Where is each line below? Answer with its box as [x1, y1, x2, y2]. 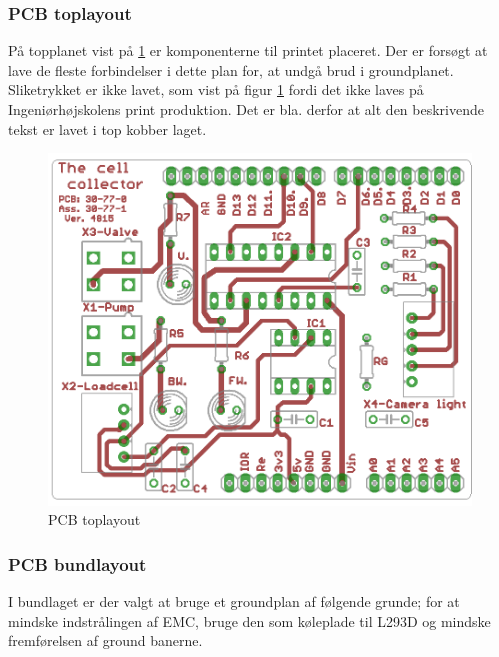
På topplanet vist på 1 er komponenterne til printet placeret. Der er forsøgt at [8, 40, 488, 61]
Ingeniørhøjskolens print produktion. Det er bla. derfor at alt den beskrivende [8, 99, 484, 119]
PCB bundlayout [8, 551, 147, 576]
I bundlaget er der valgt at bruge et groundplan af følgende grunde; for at [8, 591, 460, 612]
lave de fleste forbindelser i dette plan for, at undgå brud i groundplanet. [8, 59, 454, 80]
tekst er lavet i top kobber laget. [8, 118, 207, 139]
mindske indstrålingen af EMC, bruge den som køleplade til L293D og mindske [8, 610, 491, 631]
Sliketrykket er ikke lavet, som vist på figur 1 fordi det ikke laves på [8, 79, 424, 100]
